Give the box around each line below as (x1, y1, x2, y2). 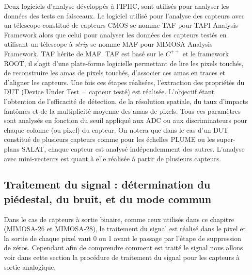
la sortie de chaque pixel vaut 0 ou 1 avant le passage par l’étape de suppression (4, 233, 241, 243)
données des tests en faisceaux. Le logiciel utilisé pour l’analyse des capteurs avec (4, 10, 245, 20)
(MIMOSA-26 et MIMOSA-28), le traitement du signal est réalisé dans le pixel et (4, 223, 246, 234)
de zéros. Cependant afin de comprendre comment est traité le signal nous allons (4, 242, 243, 253)
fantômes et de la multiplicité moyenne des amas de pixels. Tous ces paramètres (4, 105, 241, 116)
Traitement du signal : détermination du (4, 177, 211, 192)
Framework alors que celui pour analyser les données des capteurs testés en (4, 29, 227, 39)
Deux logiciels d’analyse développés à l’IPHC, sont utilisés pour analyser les (4, 1, 229, 11)
